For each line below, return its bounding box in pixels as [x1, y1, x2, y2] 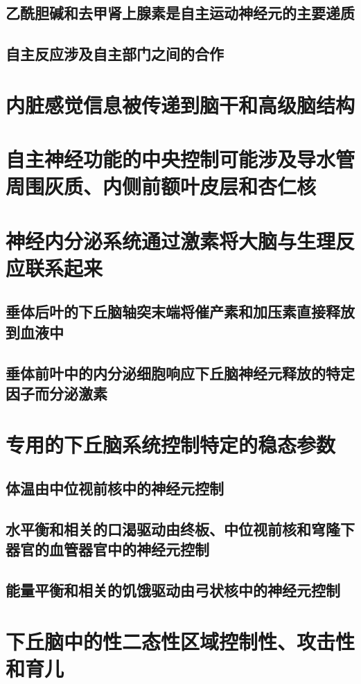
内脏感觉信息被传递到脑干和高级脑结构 [6, 90, 355, 119]
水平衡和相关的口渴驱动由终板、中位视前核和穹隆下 [6, 518, 355, 539]
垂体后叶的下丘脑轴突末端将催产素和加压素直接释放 [6, 301, 355, 322]
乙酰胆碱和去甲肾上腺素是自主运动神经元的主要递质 [6, 2, 355, 24]
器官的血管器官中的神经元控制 [6, 538, 209, 560]
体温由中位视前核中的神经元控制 [6, 477, 224, 499]
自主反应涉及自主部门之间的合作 [6, 43, 224, 64]
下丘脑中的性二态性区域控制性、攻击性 [6, 626, 355, 655]
